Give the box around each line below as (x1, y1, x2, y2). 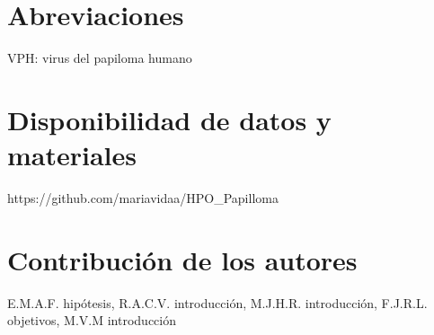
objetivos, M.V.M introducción (7, 311, 176, 330)
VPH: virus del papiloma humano (7, 48, 192, 67)
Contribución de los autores (7, 241, 358, 278)
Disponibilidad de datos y (7, 101, 332, 137)
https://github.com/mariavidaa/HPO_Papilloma (7, 189, 279, 207)
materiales (7, 137, 137, 173)
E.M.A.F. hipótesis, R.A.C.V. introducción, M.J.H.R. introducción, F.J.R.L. (7, 293, 428, 312)
